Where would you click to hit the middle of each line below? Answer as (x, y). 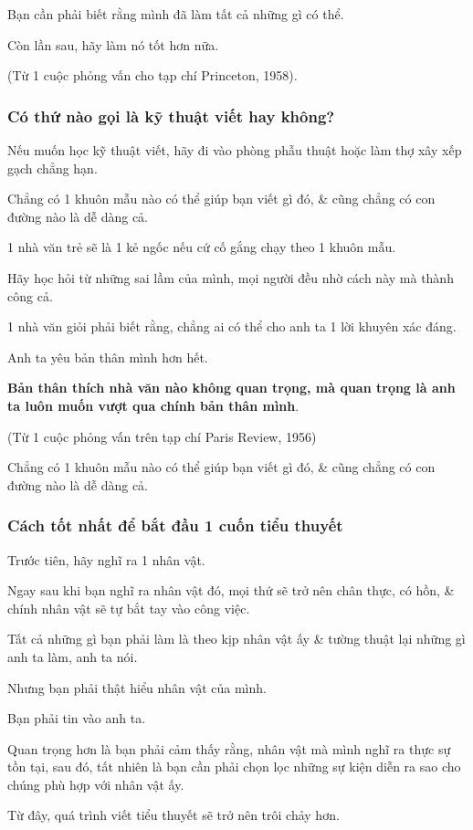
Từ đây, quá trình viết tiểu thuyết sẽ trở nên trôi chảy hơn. (173, 815)
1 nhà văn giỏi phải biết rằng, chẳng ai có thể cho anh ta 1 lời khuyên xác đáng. (232, 326)
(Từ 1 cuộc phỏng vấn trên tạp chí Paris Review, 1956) (162, 436)
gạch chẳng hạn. (53, 168)
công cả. (30, 295)
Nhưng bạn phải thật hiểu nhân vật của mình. (137, 687)
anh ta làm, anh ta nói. (73, 656)
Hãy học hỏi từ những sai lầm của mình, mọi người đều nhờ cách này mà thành (231, 277)
